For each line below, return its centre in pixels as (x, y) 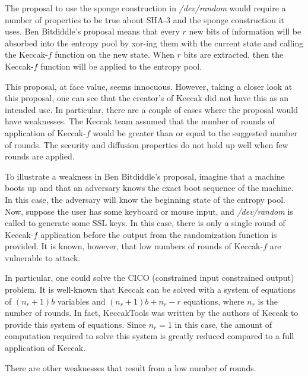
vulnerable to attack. (43, 257)
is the (268, 301)
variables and (81, 301)
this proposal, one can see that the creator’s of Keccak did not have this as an (147, 98)
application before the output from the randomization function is (159, 234)
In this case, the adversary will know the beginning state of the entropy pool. (145, 199)
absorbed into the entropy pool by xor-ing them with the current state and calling (154, 43)
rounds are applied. (40, 156)
